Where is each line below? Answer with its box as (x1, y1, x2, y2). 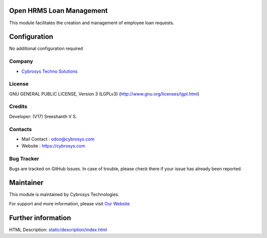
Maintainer (9, 179, 44, 187)
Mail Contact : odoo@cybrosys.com (21, 136, 95, 142)
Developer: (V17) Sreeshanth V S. (9, 113, 77, 119)
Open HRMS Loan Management (9, 6, 108, 15)
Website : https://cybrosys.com (21, 143, 86, 149)
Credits (9, 103, 27, 110)
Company (9, 58, 33, 65)
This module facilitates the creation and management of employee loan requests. (9, 20, 175, 26)
